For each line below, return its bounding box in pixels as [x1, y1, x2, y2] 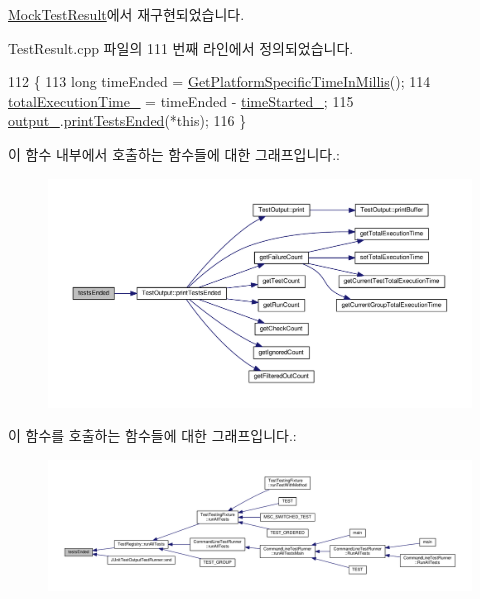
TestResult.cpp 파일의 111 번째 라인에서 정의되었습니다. [8, 37, 354, 58]
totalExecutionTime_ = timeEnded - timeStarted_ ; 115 [8, 90, 354, 111]
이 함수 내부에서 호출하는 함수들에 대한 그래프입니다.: [8, 143, 340, 164]
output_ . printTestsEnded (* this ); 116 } [8, 110, 247, 131]
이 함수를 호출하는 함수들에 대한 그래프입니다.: [8, 425, 297, 446]
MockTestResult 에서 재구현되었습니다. [8, 4, 245, 24]
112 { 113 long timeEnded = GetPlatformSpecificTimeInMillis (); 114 [8, 71, 431, 92]
